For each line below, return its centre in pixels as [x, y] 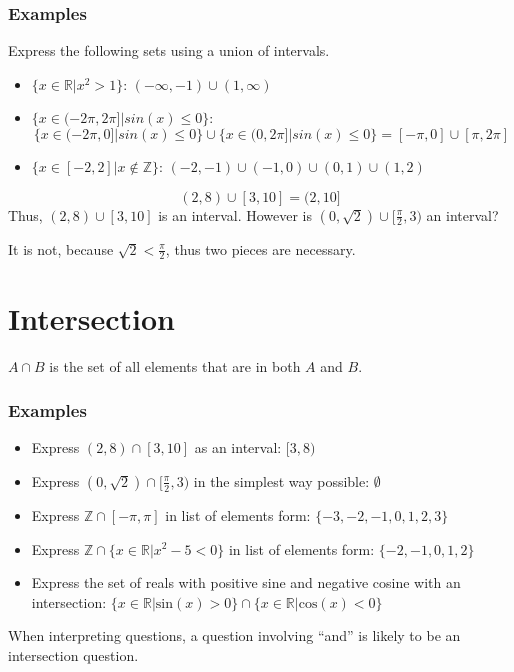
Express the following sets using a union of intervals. [169, 50]
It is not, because [61, 248]
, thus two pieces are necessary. [260, 248]
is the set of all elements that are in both [175, 365]
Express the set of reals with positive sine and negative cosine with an [246, 582]
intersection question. [73, 654]
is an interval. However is [235, 214]
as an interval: [238, 447]
